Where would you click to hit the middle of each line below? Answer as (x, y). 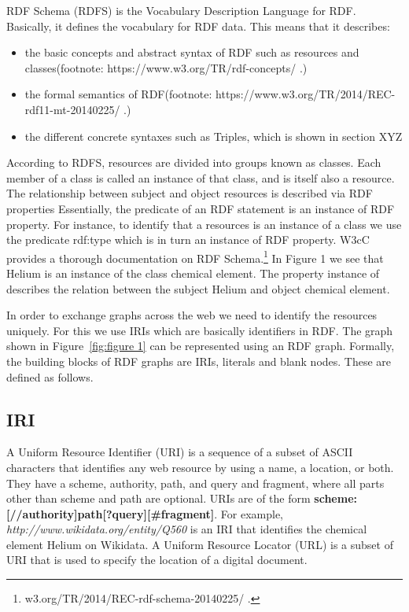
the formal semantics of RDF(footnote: (118, 94)
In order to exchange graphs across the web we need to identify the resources (192, 315)
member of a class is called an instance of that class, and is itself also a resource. (201, 177)
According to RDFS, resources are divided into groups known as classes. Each (194, 162)
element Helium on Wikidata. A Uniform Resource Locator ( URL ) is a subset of (200, 544)
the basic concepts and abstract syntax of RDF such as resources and (192, 52)
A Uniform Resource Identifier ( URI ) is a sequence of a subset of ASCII (180, 452)
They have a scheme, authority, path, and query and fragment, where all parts (195, 483)
